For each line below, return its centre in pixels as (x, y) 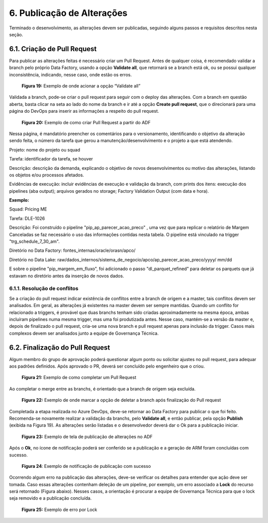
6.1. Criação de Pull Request (53, 49)
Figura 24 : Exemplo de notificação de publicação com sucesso (86, 466)
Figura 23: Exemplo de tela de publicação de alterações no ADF (87, 437)
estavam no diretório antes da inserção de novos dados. (67, 276)
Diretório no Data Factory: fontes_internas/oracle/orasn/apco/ (72, 250)
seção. (16, 34)
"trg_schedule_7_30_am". (34, 241)
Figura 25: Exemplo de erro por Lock (59, 510)
